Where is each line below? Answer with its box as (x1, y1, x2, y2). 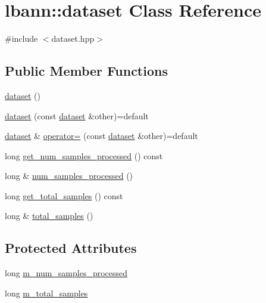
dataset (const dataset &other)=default (5, 109, 149, 122)
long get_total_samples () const (5, 189, 123, 202)
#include (5, 32, 38, 45)
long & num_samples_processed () (5, 169, 133, 182)
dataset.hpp (51, 32, 95, 45)
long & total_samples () (5, 209, 93, 222)
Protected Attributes (5, 239, 137, 257)
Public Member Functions (5, 61, 168, 80)
